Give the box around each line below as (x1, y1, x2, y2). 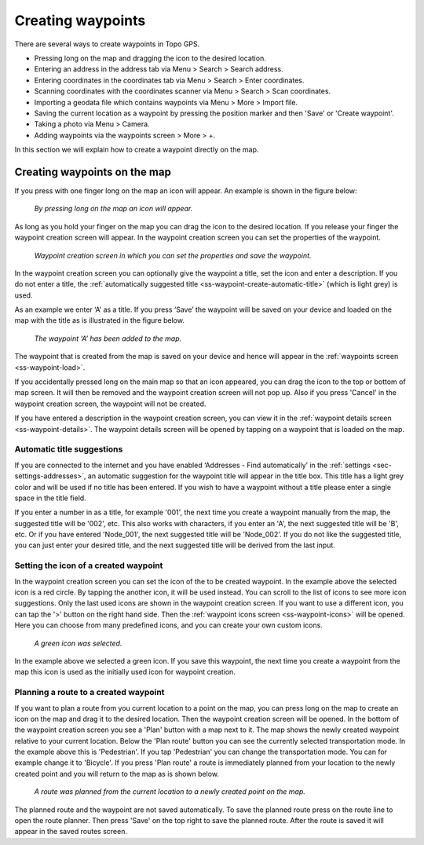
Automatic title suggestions (14, 444, 123, 455)
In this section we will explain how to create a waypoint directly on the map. (14, 145, 259, 155)
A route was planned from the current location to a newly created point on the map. (34, 787, 306, 796)
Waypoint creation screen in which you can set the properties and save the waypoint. (34, 251, 312, 260)
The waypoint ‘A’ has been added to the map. (34, 334, 182, 343)
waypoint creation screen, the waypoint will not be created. (14, 399, 207, 408)
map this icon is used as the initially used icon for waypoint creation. (14, 668, 236, 677)
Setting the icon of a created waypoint (14, 560, 163, 571)
